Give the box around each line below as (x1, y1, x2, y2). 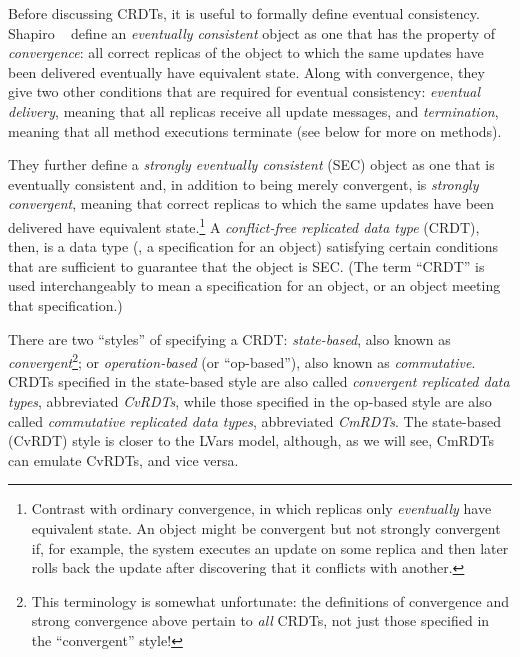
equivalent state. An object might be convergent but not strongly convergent (31, 517, 501, 538)
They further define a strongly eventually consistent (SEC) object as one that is (8, 154, 495, 175)
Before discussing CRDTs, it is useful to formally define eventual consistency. (8, 3, 480, 23)
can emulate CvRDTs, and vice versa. (8, 449, 239, 470)
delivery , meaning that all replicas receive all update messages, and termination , (8, 100, 499, 121)
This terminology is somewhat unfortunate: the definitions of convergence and (31, 590, 510, 611)
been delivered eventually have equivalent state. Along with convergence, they (8, 61, 485, 82)
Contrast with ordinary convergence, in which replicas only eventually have (31, 498, 492, 519)
